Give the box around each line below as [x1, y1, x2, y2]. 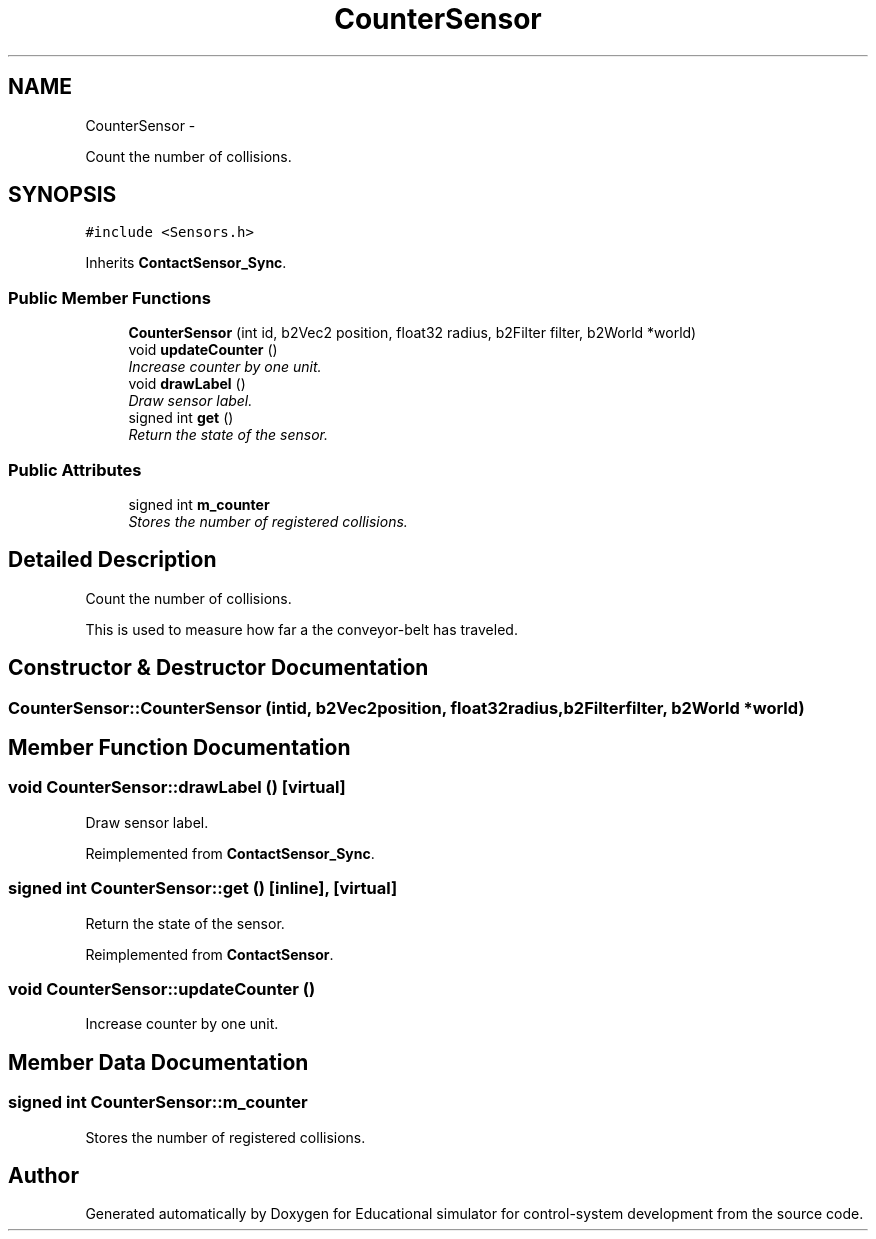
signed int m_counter [128, 495, 270, 513]
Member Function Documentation [8, 735, 351, 761]
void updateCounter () [128, 341, 278, 359]
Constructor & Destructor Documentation [8, 655, 429, 681]
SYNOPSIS [8, 182, 117, 208]
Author [8, 1162, 79, 1188]
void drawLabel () [128, 375, 246, 393]
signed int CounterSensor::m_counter [8, 1092, 308, 1113]
